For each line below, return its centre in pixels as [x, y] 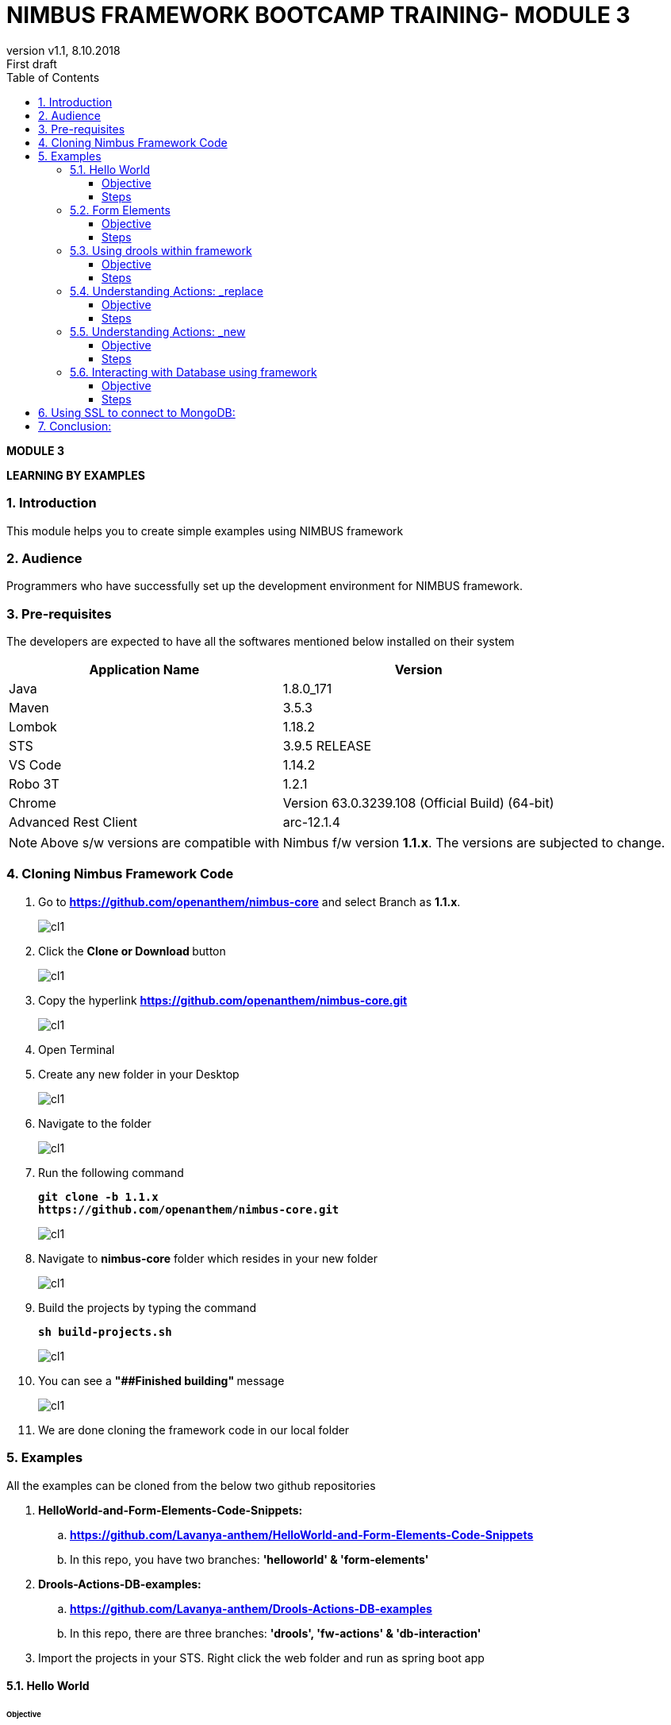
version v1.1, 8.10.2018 [63, 50]
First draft [32, 64]
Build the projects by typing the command [148, 1307]
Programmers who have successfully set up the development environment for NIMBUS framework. [265, 586]
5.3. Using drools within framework [161, 250]
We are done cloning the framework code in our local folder [194, 1430]
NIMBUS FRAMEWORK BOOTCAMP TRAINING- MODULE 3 [318, 15]
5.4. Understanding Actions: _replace [167, 291]
